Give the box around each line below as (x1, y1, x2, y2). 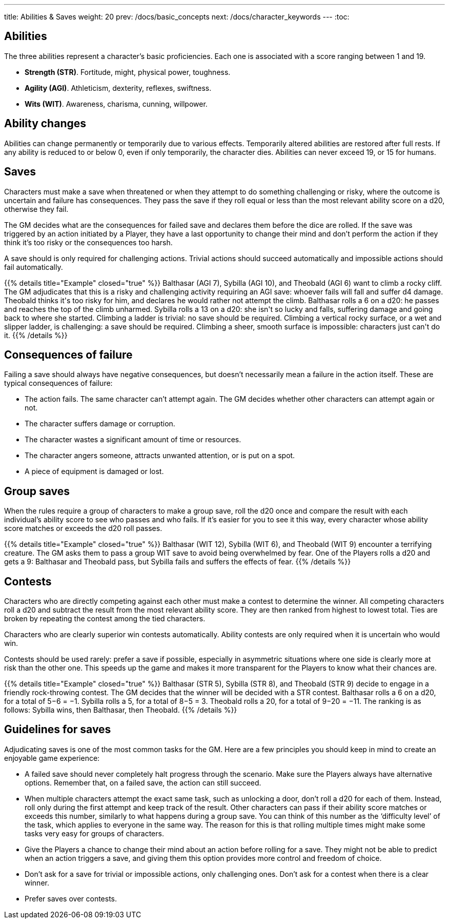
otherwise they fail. (4, 204, 69, 213)
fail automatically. (4, 262, 63, 271)
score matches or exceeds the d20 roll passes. (4, 524, 162, 533)
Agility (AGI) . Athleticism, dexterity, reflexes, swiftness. (25, 83, 212, 92)
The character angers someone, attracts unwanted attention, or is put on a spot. (25, 451, 295, 460)
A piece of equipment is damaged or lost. (25, 467, 164, 476)
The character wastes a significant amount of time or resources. (25, 435, 241, 444)
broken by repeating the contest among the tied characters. (4, 614, 206, 623)
